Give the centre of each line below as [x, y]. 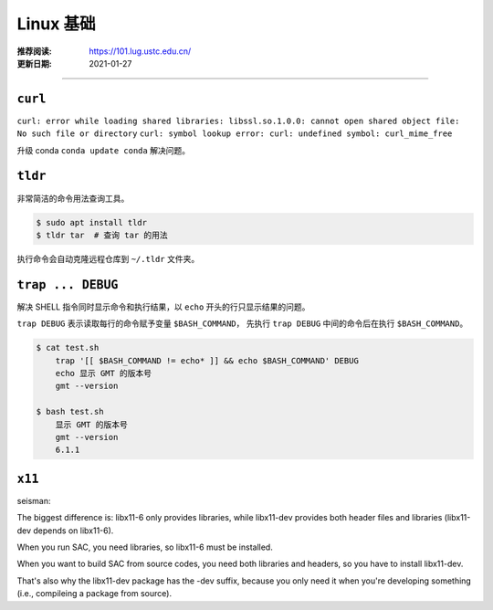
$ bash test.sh [70, 412]
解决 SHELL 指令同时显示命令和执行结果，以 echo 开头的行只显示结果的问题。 [163, 307]
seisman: [34, 500]
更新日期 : [34, 63]
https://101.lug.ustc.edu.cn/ [140, 51]
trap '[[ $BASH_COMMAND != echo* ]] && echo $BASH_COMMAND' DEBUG [207, 360]
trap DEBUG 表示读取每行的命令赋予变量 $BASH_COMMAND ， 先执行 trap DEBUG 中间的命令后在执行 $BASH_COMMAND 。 [242, 323]
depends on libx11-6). [73, 531]
